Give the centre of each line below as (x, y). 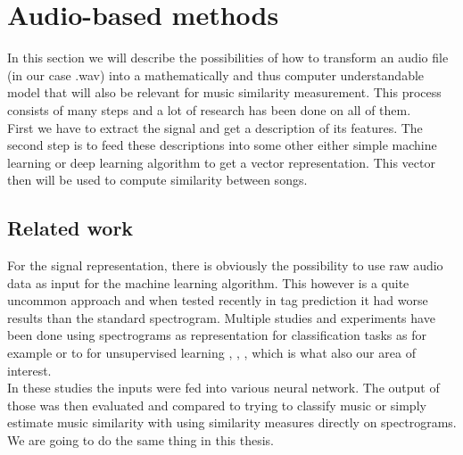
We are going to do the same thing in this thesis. (141, 440)
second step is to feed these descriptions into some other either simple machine (222, 145)
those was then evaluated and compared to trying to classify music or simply (217, 405)
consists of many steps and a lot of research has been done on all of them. (209, 109)
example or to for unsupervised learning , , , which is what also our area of (211, 353)
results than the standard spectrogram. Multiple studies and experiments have (221, 317)
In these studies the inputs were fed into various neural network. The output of (223, 388)
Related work (70, 228)
